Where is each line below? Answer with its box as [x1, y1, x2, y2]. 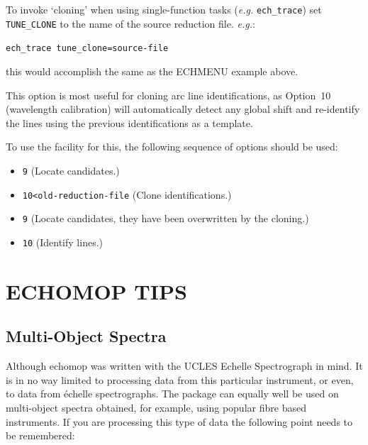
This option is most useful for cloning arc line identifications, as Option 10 [6, 87, 331, 102]
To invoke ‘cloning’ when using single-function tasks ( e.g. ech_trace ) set [6, 2, 322, 16]
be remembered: [6, 428, 75, 443]
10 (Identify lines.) [22, 234, 103, 249]
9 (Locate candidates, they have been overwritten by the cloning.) [22, 211, 309, 226]
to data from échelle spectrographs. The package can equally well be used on [6, 386, 339, 401]
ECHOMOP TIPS [6, 276, 187, 305]
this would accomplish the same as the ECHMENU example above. [6, 63, 299, 78]
